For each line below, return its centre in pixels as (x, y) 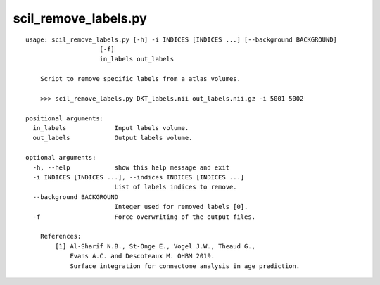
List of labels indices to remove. (176, 187)
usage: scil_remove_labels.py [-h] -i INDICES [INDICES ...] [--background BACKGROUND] (182, 39)
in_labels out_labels (137, 59)
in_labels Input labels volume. (111, 128)
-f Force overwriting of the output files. (144, 217)
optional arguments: (61, 158)
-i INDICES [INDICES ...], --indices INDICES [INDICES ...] (139, 177)
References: (61, 236)
